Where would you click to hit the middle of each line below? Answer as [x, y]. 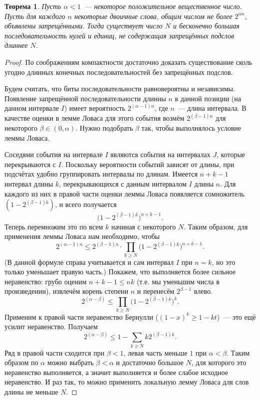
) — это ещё [236, 316]
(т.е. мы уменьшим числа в [178, 281]
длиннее [16, 45]
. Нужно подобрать [104, 127]
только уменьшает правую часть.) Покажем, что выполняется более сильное [120, 272]
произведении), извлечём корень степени [67, 291]
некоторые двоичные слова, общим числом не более [153, 16]
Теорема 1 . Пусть [33, 6]
